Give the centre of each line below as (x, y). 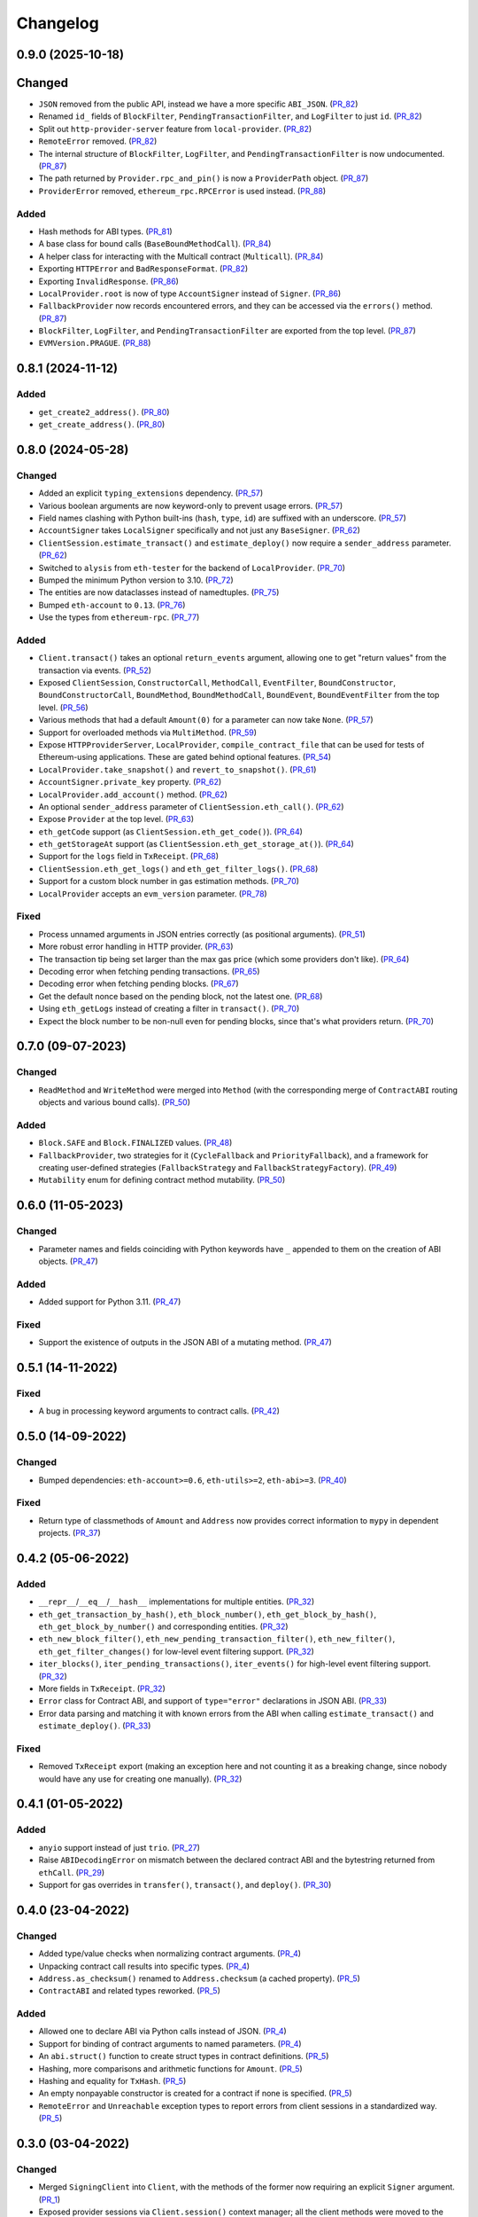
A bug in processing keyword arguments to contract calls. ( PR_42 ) (159, 1411)
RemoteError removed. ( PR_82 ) (98, 141)
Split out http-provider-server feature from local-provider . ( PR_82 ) (175, 129)
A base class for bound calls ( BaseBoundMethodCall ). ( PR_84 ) (155, 244)
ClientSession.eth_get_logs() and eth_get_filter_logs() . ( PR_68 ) (178, 868)
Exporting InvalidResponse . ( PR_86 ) (108, 281)
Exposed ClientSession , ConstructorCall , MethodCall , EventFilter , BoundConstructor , (217, 682)
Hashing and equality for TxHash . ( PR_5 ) (112, 2081)
